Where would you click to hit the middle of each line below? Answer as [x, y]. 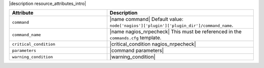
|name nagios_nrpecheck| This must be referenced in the [176, 32]
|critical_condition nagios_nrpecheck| [153, 44]
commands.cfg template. [135, 38]
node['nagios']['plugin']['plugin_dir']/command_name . [172, 25]
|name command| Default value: [146, 19]
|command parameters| [137, 51]
